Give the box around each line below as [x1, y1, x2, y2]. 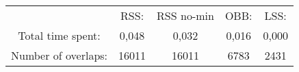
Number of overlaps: [11, 47, 108, 63]
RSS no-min [157, 8, 214, 23]
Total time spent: [18, 27, 101, 43]
